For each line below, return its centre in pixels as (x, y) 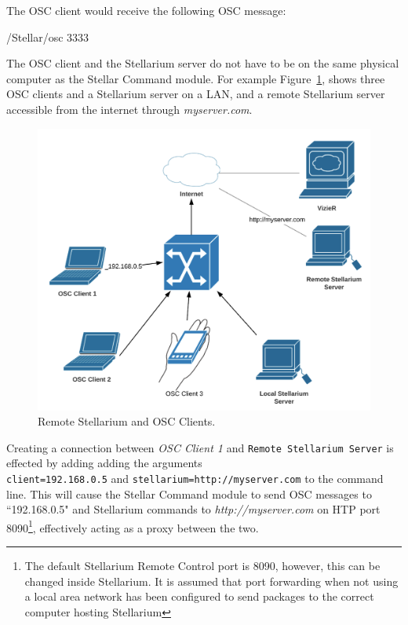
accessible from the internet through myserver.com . (129, 109)
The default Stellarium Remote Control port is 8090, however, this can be (202, 566)
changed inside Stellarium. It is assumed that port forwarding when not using (211, 581)
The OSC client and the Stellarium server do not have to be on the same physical (203, 63)
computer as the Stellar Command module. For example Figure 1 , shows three (196, 78)
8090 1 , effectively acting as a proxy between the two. (133, 526)
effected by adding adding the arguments (104, 463)
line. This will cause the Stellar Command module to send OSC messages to (189, 493)
